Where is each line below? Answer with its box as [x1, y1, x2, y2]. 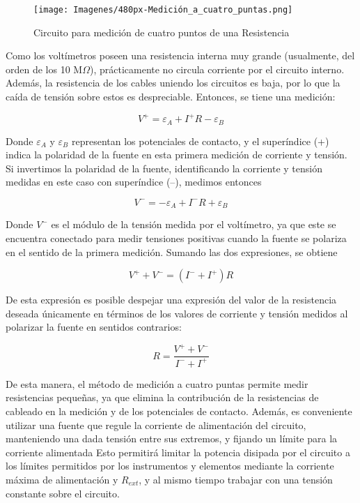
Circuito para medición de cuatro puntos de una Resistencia [33, 24, 290, 39]
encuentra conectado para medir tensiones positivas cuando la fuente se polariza [6, 231, 347, 245]
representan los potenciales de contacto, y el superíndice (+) [71, 133, 329, 148]
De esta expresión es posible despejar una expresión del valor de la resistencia [6, 292, 337, 307]
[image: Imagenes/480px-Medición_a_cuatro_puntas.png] [33, 5, 293, 15]
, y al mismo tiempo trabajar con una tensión [139, 472, 333, 487]
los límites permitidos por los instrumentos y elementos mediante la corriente [6, 458, 334, 473]
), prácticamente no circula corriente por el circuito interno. [89, 61, 345, 76]
